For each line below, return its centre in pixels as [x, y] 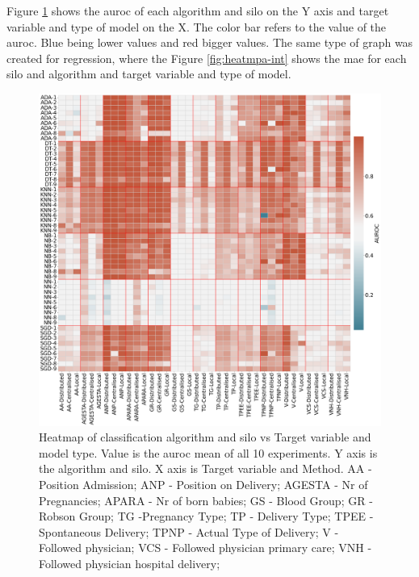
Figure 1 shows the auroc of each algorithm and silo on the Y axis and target [198, 10]
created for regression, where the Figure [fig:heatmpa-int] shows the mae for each [207, 58]
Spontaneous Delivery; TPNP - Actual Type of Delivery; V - [189, 531]
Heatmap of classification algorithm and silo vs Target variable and [205, 437]
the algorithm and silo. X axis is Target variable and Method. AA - [205, 468]
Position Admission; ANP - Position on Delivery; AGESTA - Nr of [203, 484]
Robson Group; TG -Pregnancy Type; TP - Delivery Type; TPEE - [206, 516]
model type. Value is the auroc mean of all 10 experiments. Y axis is [208, 452]
